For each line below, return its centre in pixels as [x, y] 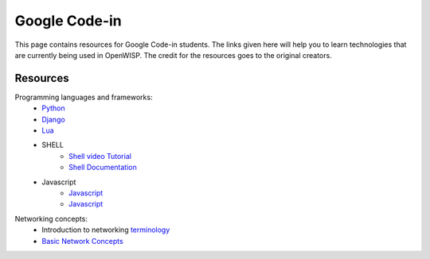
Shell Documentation [103, 168]
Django [53, 119]
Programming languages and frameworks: [84, 97]
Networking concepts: [51, 218]
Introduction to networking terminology [106, 230]
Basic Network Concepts [82, 241]
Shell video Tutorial [100, 156]
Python [53, 108]
